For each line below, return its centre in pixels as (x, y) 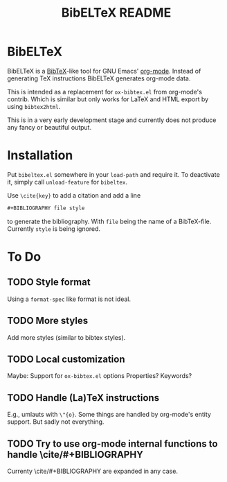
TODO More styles (48, 321)
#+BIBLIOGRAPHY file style (46, 208)
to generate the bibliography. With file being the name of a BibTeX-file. (109, 221)
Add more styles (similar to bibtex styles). (66, 337)
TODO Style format (49, 282)
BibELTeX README (116, 13)
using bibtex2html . (34, 106)
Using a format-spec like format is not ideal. (69, 299)
